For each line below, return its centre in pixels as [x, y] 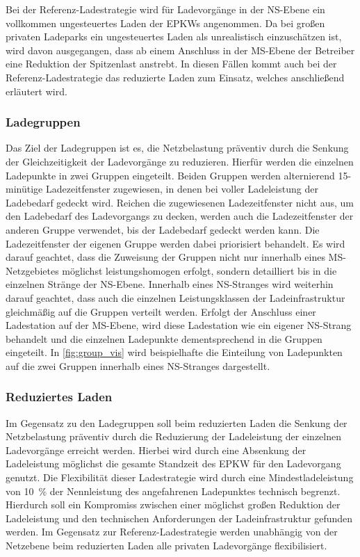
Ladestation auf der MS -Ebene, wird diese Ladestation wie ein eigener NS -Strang [179, 325]
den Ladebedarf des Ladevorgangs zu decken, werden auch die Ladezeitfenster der [180, 216]
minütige [24, 189]
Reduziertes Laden [59, 397]
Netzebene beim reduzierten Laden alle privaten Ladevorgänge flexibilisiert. [166, 546]
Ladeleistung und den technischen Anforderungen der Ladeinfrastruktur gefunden [179, 518]
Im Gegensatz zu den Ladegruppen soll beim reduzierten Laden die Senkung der [177, 422]
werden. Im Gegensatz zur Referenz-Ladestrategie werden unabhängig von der [172, 532]
